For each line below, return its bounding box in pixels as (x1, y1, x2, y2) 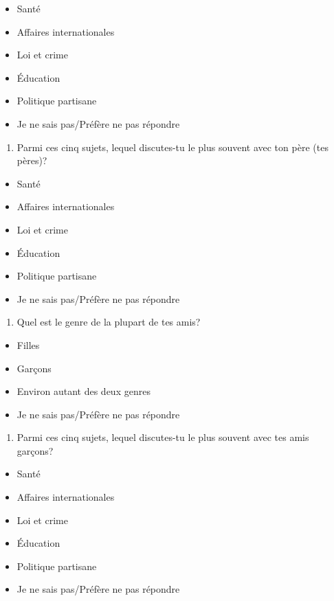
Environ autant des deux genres (16, 384, 151, 398)
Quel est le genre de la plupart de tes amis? (16, 315, 201, 329)
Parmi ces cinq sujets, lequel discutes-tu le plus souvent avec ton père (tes (16, 139, 329, 154)
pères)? (16, 153, 47, 168)
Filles (16, 337, 40, 352)
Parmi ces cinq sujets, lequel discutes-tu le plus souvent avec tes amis (16, 430, 309, 444)
